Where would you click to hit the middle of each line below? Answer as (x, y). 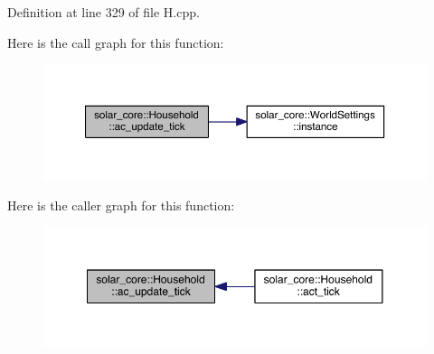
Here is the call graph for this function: (116, 42)
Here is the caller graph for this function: (121, 205)
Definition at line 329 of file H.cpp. (104, 12)
